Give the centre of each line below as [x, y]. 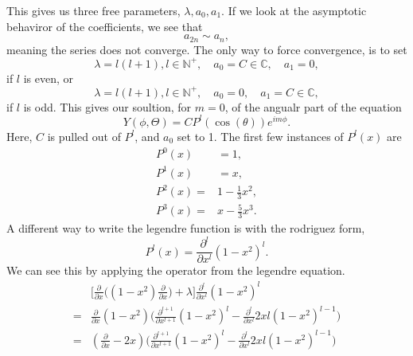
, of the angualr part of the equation [313, 106]
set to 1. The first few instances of [260, 136]
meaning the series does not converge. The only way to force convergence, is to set [207, 49]
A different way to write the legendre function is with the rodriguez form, [186, 228]
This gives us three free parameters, [94, 10]
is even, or [49, 78]
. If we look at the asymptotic [294, 10]
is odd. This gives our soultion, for [107, 106]
